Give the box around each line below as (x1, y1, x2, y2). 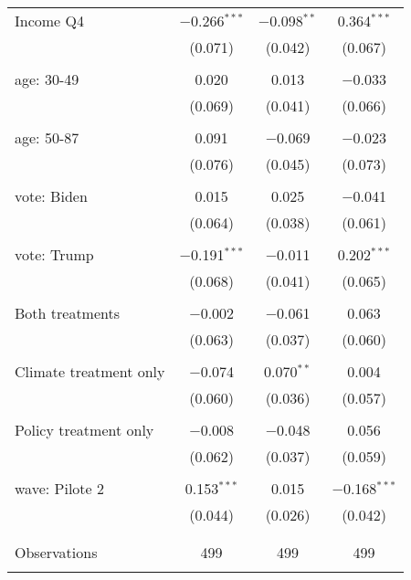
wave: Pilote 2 (15, 478, 104, 499)
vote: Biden (15, 185, 88, 206)
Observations (15, 542, 98, 563)
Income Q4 (15, 10, 84, 31)
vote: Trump (15, 244, 94, 265)
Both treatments (15, 302, 121, 323)
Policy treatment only (15, 419, 154, 440)
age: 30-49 (15, 69, 79, 90)
